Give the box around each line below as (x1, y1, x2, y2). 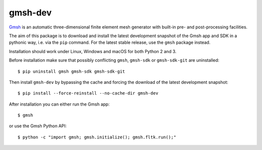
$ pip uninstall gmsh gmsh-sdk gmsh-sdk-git (17, 68, 126, 74)
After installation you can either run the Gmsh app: (9, 101, 110, 107)
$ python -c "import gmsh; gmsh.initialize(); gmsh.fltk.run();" (17, 134, 177, 140)
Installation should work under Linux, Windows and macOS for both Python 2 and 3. (9, 48, 177, 54)
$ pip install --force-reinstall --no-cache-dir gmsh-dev (17, 91, 159, 96)
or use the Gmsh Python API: (9, 123, 67, 129)
